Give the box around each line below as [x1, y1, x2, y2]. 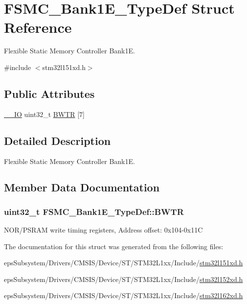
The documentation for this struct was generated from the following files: [4, 241, 224, 251]
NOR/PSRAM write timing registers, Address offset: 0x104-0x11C [4, 225, 203, 235]
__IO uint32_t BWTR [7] [4, 109, 85, 119]
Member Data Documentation [4, 180, 160, 195]
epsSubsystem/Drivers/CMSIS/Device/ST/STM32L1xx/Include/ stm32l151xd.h [4, 257, 243, 268]
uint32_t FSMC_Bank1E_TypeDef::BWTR [4, 205, 184, 217]
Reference [4, 17, 72, 37]
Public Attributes [4, 86, 95, 101]
